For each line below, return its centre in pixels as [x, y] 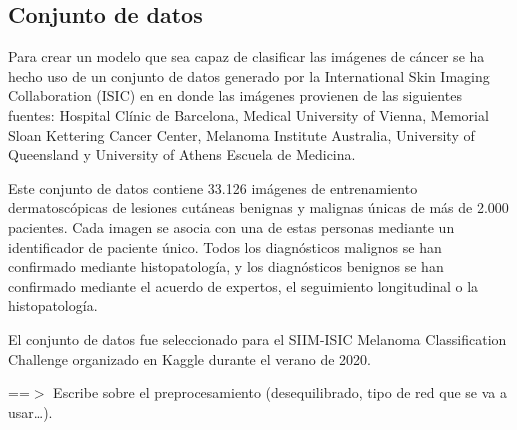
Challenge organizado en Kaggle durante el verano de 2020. [189, 358]
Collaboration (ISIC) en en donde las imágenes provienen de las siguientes [235, 95]
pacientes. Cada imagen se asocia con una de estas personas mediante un [231, 226]
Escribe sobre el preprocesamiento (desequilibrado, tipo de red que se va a [280, 392]
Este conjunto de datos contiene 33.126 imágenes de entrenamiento [213, 187]
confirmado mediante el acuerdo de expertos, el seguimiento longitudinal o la [243, 285]
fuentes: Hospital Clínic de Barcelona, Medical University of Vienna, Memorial [248, 114]
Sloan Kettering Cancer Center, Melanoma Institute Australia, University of [241, 134]
